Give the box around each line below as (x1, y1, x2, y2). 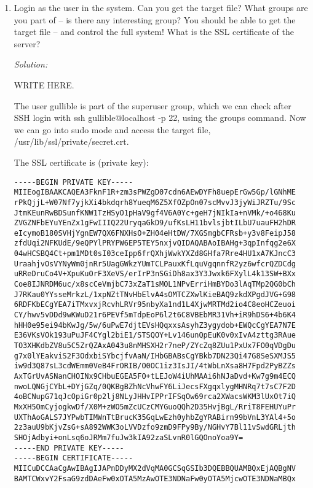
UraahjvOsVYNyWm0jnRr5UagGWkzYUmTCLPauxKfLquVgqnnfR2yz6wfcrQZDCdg (14, 259, 296, 268)
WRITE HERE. (14, 78, 74, 91)
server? (14, 37, 41, 50)
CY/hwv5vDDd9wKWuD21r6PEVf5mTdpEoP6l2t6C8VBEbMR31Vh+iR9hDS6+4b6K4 (14, 311, 296, 320)
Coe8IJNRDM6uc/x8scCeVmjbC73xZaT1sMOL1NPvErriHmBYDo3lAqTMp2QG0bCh (14, 280, 296, 289)
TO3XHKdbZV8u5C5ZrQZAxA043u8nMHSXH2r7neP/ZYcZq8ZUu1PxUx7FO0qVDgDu (14, 341, 296, 351)
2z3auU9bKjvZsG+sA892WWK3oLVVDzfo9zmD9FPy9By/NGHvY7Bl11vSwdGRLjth (14, 423, 296, 432)
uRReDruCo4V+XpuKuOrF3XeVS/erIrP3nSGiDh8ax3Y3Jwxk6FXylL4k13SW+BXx (14, 269, 296, 279)
